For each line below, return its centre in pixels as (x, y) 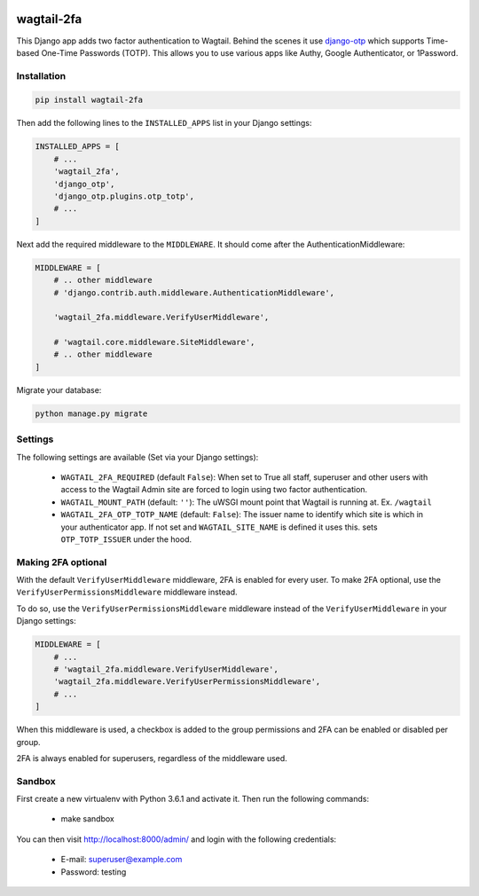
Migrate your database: (59, 389)
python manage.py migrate (91, 413)
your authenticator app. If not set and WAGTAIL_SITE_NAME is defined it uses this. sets (219, 527)
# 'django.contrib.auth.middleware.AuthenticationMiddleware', (194, 292)
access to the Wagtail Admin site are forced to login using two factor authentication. (214, 490)
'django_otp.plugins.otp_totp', (124, 196)
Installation (41, 75)
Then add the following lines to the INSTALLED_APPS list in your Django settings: (164, 123)
